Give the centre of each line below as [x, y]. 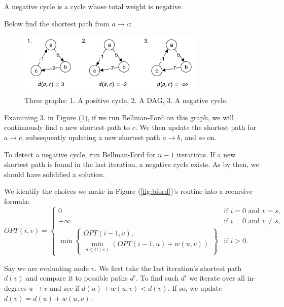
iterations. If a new [206, 154]
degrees [15, 288]
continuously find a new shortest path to [67, 127]
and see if [65, 288]
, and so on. [199, 137]
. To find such [157, 278]
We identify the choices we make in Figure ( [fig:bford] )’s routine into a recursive [128, 191]
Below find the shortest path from [57, 23]
